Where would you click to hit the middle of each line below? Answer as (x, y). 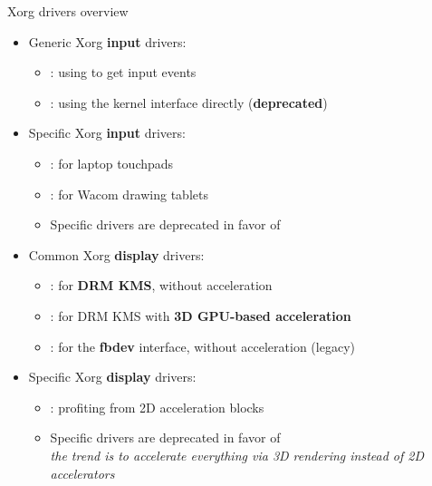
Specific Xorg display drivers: (112, 377)
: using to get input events (123, 72)
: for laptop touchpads (112, 163)
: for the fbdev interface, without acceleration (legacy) (202, 346)
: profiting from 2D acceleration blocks (157, 407)
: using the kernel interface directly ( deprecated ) (189, 102)
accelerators (82, 473)
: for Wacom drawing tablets (129, 194)
